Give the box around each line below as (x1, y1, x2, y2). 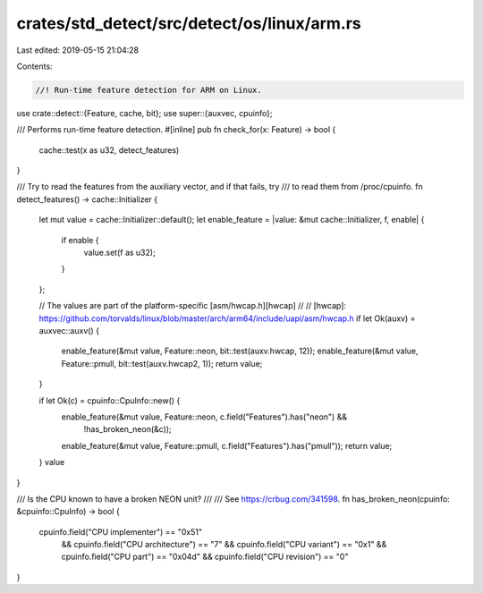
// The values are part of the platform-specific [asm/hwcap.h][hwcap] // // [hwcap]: (38, 301, 347, 311)
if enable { (61, 234, 99, 245)
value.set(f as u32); (83, 247, 156, 258)
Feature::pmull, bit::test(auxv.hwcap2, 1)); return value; (61, 358, 263, 369)
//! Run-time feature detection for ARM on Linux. (35, 85, 263, 95)
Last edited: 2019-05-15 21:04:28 (16, 45, 140, 55)
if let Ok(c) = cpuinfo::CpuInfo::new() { (38, 394, 181, 406)
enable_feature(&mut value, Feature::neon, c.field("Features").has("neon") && (61, 411, 348, 422)
